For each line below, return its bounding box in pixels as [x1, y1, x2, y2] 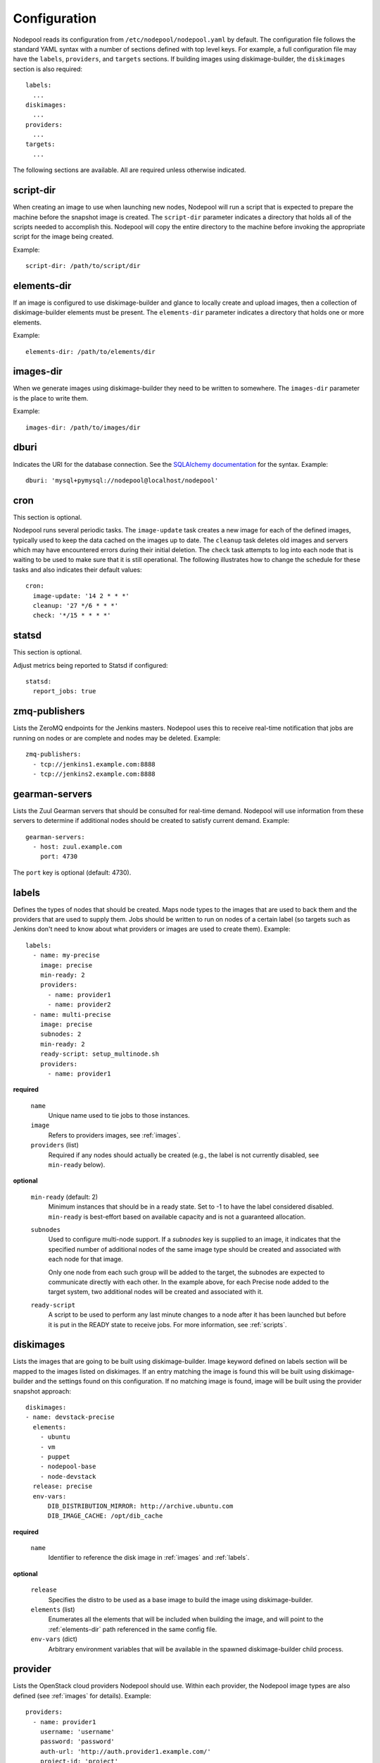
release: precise [32, 1482, 93, 1491]
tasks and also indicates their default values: [13, 565, 142, 574]
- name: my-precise [32, 951, 100, 959]
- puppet [39, 1453, 70, 1460]
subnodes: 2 [39, 1030, 82, 1038]
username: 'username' [39, 1728, 115, 1736]
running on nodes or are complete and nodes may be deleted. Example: [13, 733, 221, 742]
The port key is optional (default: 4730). [13, 868, 132, 877]
